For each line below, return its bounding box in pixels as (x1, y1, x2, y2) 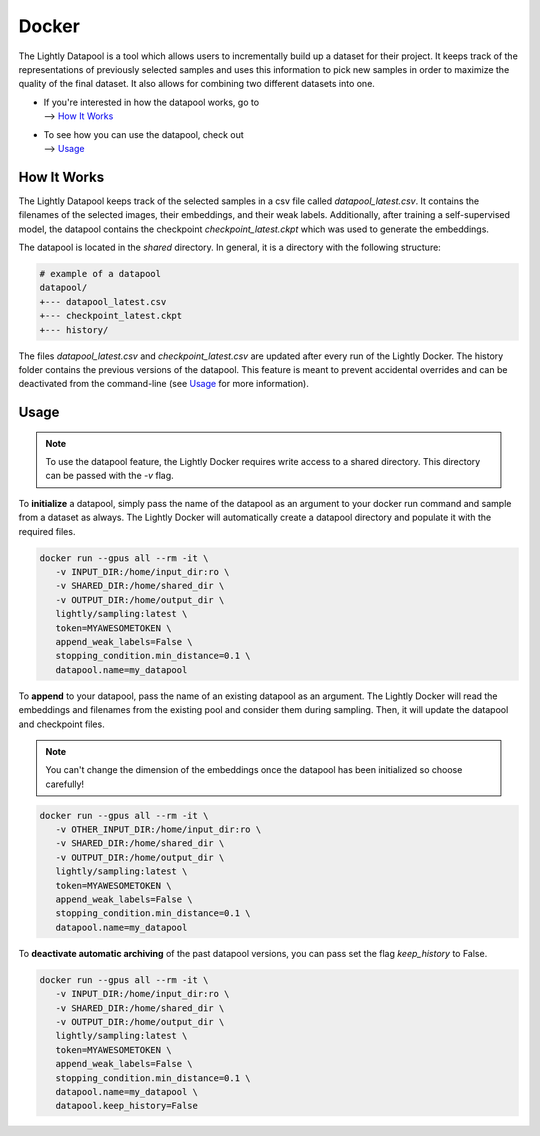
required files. (18, 525, 76, 537)
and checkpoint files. (18, 718, 105, 730)
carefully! (45, 778, 85, 790)
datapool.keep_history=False (55, 1100, 199, 1112)
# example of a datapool (39, 268, 162, 279)
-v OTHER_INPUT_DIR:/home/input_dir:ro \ (55, 824, 262, 835)
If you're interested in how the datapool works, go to (43, 96, 260, 108)
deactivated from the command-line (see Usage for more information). (18, 378, 309, 390)
